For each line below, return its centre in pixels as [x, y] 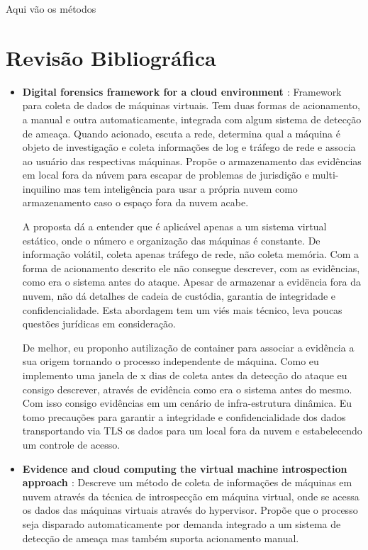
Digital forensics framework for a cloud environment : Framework [182, 91]
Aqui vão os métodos [51, 9]
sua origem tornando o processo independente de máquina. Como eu [171, 361]
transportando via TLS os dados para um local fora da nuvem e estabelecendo [192, 431]
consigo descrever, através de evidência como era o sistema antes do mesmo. [187, 389]
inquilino [41, 188]
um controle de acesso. [71, 444]
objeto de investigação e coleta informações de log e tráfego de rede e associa [189, 147]
